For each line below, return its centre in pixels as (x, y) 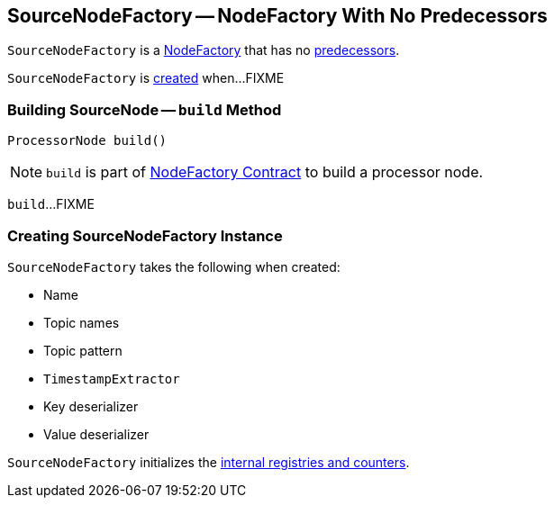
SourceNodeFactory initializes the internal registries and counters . (209, 462)
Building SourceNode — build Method (145, 109)
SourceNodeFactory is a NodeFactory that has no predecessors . (204, 50)
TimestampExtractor (112, 379)
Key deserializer (91, 406)
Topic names (82, 322)
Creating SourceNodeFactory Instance (145, 235)
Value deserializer (96, 434)
